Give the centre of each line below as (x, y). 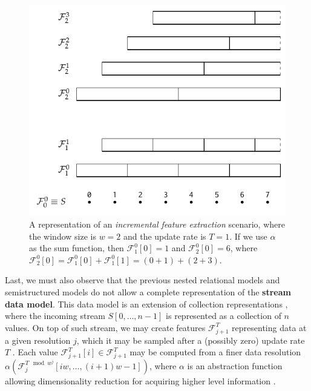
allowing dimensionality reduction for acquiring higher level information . (140, 380)
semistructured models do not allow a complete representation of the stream (148, 292)
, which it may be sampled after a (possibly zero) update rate (191, 340)
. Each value (35, 352)
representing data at (269, 327)
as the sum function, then (77, 248)
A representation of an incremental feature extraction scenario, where (157, 224)
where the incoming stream (55, 316)
